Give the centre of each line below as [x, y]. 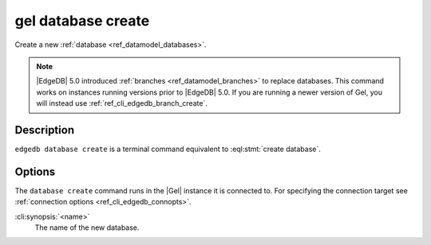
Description [45, 130]
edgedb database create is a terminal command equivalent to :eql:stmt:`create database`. [168, 149]
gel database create [82, 21]
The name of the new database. [87, 227]
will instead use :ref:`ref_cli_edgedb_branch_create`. [122, 103]
